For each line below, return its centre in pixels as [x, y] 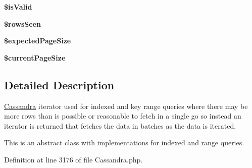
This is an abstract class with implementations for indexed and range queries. [124, 143]
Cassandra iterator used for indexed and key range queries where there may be [126, 106]
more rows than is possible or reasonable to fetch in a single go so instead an [123, 116]
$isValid [18, 7]
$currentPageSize [35, 57]
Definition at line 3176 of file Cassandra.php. [73, 159]
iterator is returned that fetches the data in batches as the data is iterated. [120, 125]
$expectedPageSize [38, 41]
